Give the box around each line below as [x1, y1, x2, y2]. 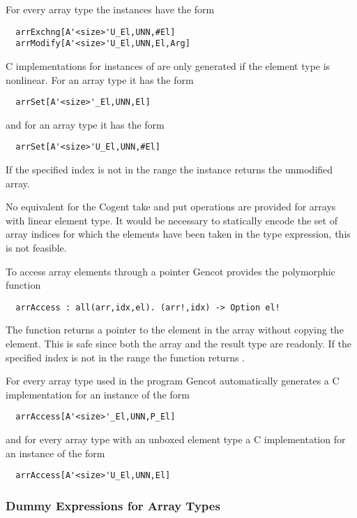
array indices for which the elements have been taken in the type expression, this [6, 226, 351, 241]
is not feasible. [6, 240, 67, 254]
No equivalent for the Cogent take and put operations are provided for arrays [6, 199, 336, 214]
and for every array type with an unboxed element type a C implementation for [6, 432, 346, 447]
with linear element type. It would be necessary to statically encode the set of [6, 213, 337, 227]
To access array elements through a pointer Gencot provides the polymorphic [6, 264, 335, 278]
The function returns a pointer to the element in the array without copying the [6, 322, 344, 337]
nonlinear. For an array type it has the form [6, 72, 194, 87]
